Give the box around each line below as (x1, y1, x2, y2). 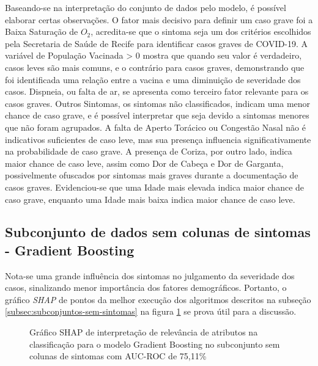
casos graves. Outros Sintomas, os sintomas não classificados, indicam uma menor (5, 97, 311, 109)
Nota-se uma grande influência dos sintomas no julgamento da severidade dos (5, 269, 295, 282)
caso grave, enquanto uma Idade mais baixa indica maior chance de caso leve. (5, 192, 295, 205)
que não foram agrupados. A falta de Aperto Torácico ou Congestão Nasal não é (5, 120, 306, 133)
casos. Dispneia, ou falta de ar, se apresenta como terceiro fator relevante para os (5, 85, 309, 98)
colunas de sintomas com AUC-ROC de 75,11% (29, 350, 207, 362)
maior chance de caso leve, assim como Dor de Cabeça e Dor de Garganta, (5, 156, 284, 169)
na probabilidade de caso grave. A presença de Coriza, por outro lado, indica (5, 145, 292, 158)
